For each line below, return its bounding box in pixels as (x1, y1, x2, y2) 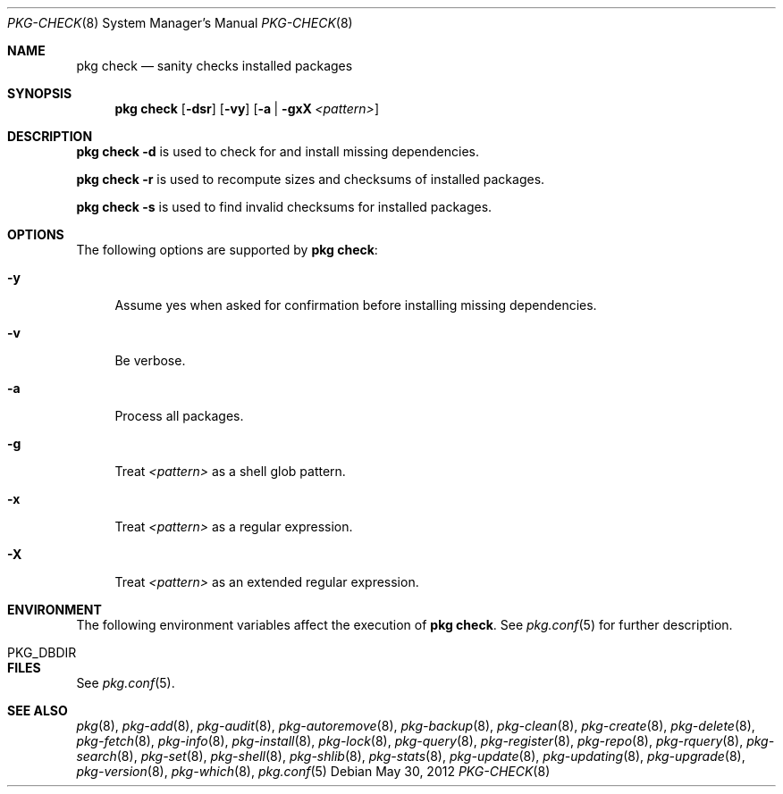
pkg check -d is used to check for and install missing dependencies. (76, 144, 479, 159)
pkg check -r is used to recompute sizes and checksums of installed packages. (76, 171, 545, 187)
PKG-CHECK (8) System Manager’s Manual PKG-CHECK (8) (7, 15, 353, 30)
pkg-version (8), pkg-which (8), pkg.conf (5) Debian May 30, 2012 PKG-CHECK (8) (76, 764, 551, 779)
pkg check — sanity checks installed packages (76, 58, 353, 73)
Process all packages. (114, 408, 244, 423)
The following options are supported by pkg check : (76, 242, 378, 257)
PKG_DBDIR (7, 645, 77, 660)
